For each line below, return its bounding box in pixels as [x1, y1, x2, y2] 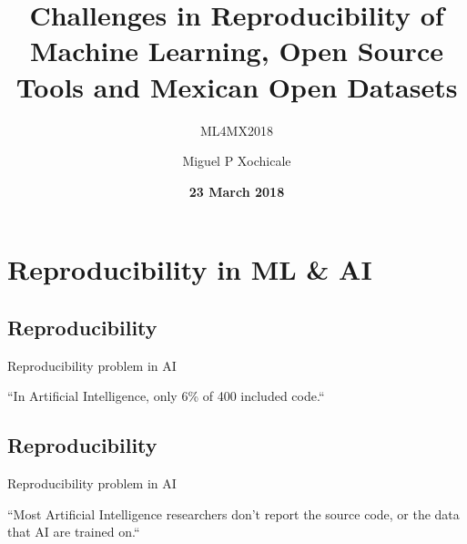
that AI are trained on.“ [7, 522, 140, 541]
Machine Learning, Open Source [30, 32, 443, 69]
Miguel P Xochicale [182, 151, 291, 170]
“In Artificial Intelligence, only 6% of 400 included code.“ [7, 386, 325, 405]
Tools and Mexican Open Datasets [15, 67, 458, 105]
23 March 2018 [188, 181, 285, 200]
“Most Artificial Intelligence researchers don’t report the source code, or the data [7, 504, 460, 523]
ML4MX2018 [200, 120, 273, 139]
